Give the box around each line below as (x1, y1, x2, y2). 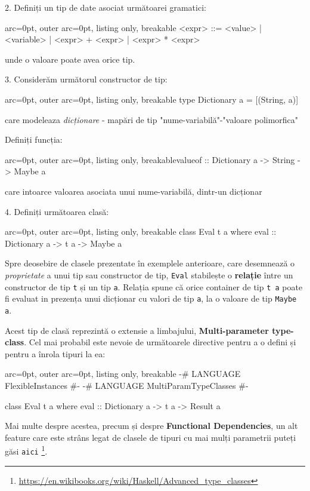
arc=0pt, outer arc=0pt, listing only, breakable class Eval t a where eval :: (5, 225, 277, 238)
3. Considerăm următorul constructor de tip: (5, 73, 168, 85)
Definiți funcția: (5, 133, 63, 146)
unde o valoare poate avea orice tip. (5, 53, 135, 65)
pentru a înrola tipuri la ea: (5, 347, 106, 360)
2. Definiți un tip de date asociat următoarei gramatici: (5, 1, 206, 13)
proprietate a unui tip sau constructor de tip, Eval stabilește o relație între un (5, 268, 293, 281)
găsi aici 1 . (5, 443, 48, 457)
